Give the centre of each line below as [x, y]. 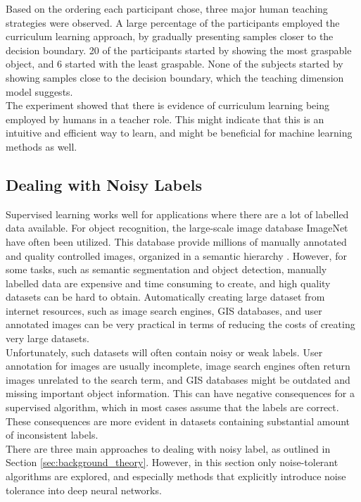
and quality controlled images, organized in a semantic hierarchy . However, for [176, 255]
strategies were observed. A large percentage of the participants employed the [173, 22]
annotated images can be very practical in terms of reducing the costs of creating [180, 324]
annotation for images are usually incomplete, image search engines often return [178, 366]
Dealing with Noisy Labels [104, 184]
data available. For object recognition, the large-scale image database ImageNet [177, 228]
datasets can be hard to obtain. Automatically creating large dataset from [165, 297]
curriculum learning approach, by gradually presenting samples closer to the [170, 36]
